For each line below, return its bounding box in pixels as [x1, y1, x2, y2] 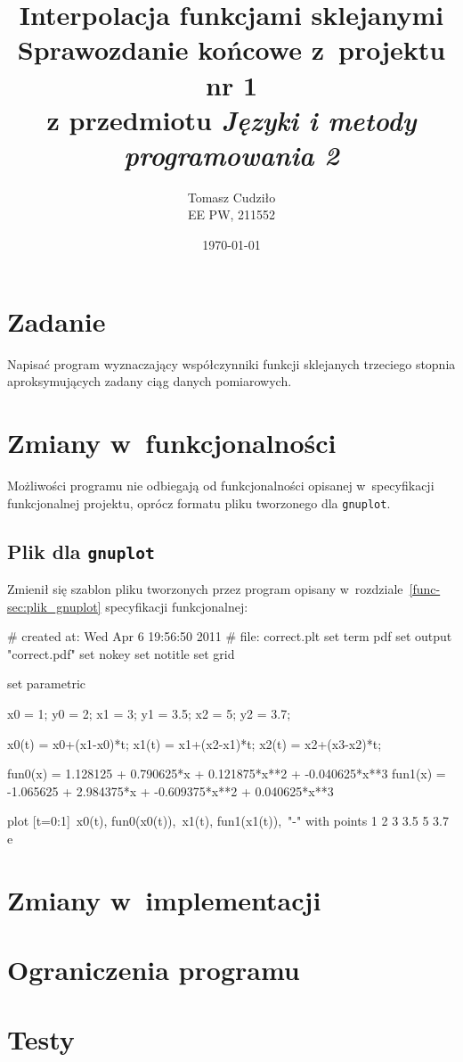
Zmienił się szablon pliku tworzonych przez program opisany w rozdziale [7, 579, 403, 597]
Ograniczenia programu [7, 951, 300, 988]
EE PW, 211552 [187, 205, 276, 224]
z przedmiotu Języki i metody [46, 101, 417, 138]
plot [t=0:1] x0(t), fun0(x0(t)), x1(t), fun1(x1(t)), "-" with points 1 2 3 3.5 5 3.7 [7, 811, 449, 830]
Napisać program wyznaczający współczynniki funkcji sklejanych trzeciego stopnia [7, 354, 456, 373]
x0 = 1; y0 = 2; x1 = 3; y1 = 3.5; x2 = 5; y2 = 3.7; [7, 704, 291, 722]
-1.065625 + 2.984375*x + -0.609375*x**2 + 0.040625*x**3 [7, 781, 334, 800]
